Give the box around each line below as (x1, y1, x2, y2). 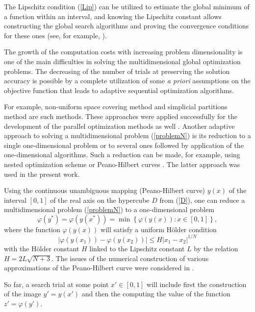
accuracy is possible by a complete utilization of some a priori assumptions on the (4, 75, 251, 86)
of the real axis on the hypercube (50, 194, 150, 205)
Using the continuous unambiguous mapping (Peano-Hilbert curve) (4, 185, 205, 195)
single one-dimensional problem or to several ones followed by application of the (4, 140, 244, 150)
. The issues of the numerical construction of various (51, 253, 209, 263)
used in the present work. (4, 168, 80, 179)
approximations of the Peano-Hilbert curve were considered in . (4, 263, 194, 273)
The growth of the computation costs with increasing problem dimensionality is (4, 47, 243, 57)
